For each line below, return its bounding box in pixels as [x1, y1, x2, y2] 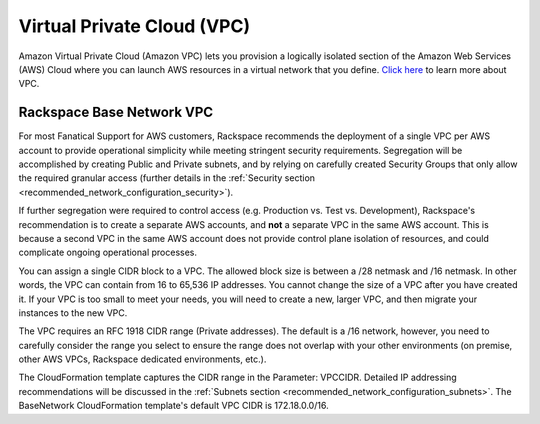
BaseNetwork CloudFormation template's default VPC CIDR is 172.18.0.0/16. [18, 400, 329, 412]
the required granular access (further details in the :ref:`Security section [18, 172, 315, 184]
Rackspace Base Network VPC [18, 104, 214, 121]
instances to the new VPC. [18, 306, 128, 319]
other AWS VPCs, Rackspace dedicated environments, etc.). [18, 353, 267, 365]
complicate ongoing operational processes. [18, 246, 197, 259]
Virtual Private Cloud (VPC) [18, 15, 250, 37]
